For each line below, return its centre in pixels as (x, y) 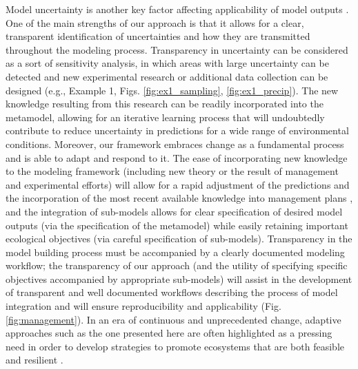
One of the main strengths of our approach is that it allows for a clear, (155, 22)
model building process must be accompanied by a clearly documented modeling (175, 252)
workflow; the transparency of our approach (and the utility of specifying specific (177, 265)
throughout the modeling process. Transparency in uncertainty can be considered (177, 49)
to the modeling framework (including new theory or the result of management (172, 171)
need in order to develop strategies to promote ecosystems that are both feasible (175, 346)
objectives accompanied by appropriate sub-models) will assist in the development (179, 278)
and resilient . (34, 360)
